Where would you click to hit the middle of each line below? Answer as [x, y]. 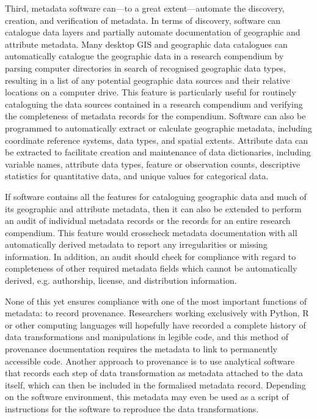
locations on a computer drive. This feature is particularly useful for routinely [151, 92]
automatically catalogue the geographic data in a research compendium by [144, 56]
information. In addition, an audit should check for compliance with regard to [151, 256]
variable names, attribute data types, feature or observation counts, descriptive [153, 164]
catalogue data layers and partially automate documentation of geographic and [153, 32]
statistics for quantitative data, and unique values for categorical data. [137, 176]
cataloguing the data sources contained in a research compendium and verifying [154, 104]
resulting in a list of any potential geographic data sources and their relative [148, 80]
